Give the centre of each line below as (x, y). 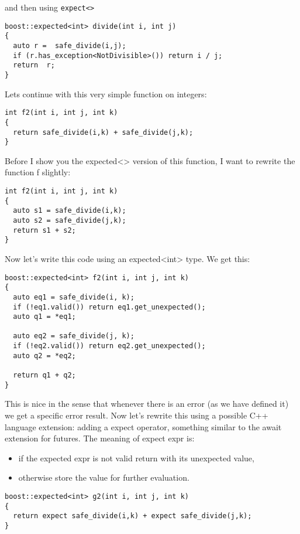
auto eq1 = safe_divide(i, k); (74, 297)
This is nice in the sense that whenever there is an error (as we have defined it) (147, 404)
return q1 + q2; (44, 375)
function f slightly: (38, 172)
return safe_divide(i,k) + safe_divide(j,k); (103, 132)
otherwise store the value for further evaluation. (104, 477)
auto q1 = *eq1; (44, 317)
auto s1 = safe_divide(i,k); (70, 211)
